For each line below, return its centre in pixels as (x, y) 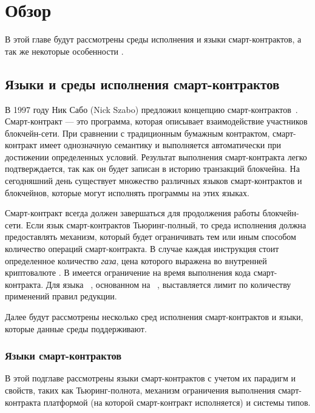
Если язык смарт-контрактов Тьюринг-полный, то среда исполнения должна (166, 224)
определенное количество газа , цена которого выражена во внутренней (136, 260)
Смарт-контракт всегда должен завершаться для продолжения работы (132, 213)
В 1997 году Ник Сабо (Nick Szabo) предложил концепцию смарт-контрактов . (151, 109)
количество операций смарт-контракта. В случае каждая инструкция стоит (142, 249)
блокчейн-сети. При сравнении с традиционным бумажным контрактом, (137, 133)
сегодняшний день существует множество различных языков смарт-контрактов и (154, 181)
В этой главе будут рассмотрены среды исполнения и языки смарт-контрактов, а (153, 39)
